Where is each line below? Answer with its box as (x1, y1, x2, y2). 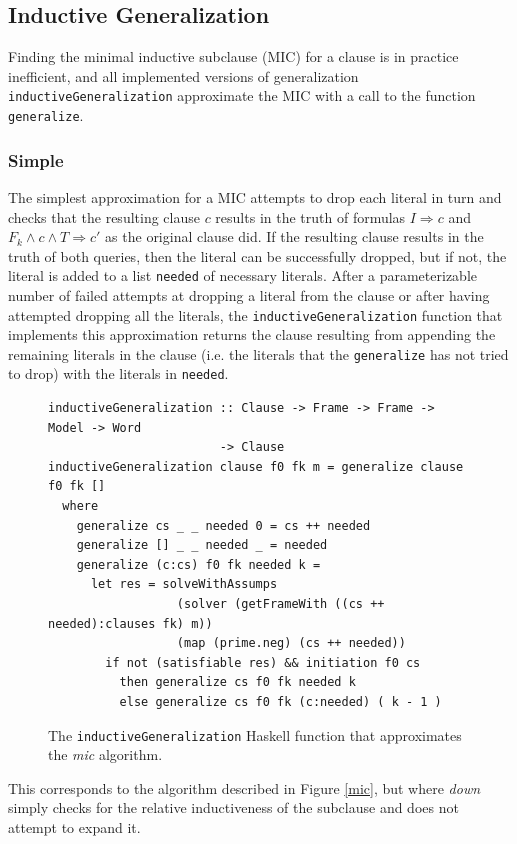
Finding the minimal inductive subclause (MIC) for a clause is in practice (8, 46, 459, 67)
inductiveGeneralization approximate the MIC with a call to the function (8, 85, 476, 106)
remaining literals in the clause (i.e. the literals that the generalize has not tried (8, 343, 509, 364)
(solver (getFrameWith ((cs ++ (176, 597, 385, 612)
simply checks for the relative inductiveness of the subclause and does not (8, 797, 459, 818)
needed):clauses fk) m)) (48, 616, 213, 631)
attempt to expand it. (8, 817, 141, 838)
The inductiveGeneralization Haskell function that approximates (48, 724, 462, 745)
